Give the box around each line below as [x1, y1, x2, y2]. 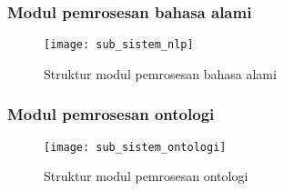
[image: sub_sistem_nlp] [44, 38, 194, 52]
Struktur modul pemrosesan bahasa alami [44, 64, 277, 83]
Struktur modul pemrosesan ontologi [44, 166, 248, 186]
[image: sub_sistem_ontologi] [44, 140, 227, 154]
